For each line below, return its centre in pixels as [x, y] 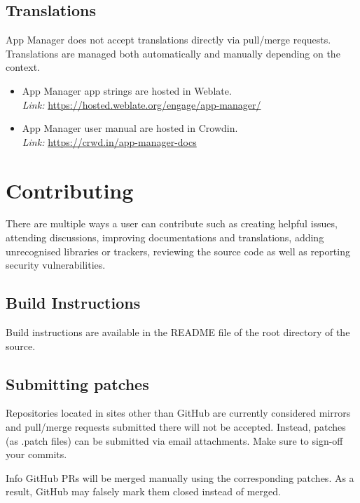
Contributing [70, 190]
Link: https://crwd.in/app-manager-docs [109, 141]
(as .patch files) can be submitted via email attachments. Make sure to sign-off [174, 440]
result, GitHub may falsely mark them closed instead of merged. [143, 491]
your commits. [36, 454]
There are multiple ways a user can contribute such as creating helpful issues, [172, 223]
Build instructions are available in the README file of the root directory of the [178, 332]
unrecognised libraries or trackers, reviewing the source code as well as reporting [178, 251]
